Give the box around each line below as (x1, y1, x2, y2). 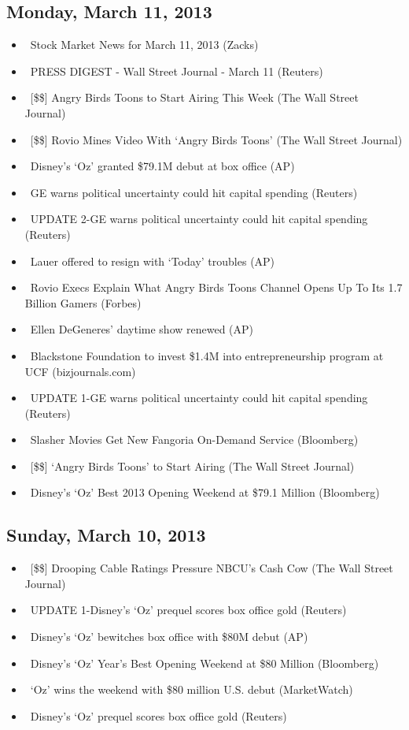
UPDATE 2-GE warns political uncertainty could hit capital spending (30, 210, 368, 227)
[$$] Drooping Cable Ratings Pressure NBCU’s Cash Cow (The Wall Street (30, 560, 393, 576)
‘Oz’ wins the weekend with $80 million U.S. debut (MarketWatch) (30, 681, 353, 698)
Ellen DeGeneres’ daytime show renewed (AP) (30, 321, 254, 337)
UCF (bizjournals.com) (24, 363, 136, 379)
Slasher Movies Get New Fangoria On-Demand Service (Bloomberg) (30, 431, 359, 448)
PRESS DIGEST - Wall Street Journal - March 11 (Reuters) (30, 62, 323, 79)
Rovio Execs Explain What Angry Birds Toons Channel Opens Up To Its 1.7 (30, 279, 403, 296)
